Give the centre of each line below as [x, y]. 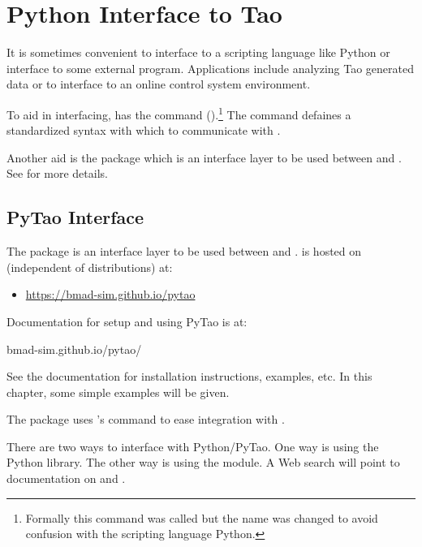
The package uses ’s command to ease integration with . [146, 419]
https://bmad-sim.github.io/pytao [110, 294]
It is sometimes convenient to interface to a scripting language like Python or [198, 52]
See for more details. [57, 173]
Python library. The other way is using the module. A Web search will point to [203, 462]
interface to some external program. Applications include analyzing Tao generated [211, 68]
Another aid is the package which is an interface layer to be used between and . [204, 157]
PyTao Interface [75, 217]
